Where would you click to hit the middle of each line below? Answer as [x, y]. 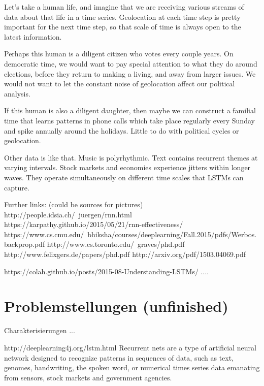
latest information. [33, 36]
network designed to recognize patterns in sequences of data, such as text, [119, 357]
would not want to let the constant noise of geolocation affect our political [120, 84]
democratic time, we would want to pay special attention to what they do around [131, 63]
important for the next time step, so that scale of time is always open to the [123, 27]
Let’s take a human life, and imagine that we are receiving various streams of [124, 7]
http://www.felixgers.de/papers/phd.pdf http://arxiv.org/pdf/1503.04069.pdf [125, 254]
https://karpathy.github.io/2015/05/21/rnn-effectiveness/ [94, 224]
